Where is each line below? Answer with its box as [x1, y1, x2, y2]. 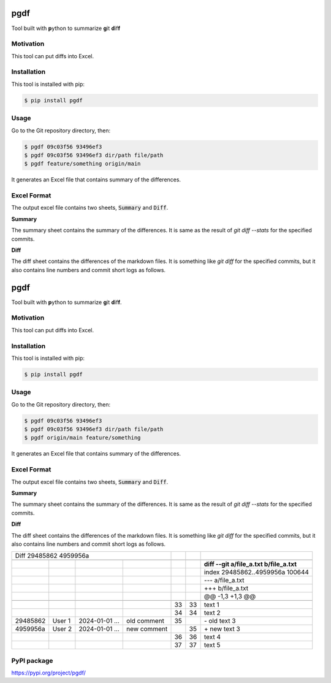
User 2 [52, 625, 72, 633]
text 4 [204, 633, 221, 641]
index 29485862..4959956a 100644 [204, 568, 310, 576]
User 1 [52, 617, 70, 625]
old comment [126, 617, 165, 625]
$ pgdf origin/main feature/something [24, 434, 141, 441]
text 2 [204, 609, 221, 617]
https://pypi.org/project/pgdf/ [11, 669, 86, 677]
